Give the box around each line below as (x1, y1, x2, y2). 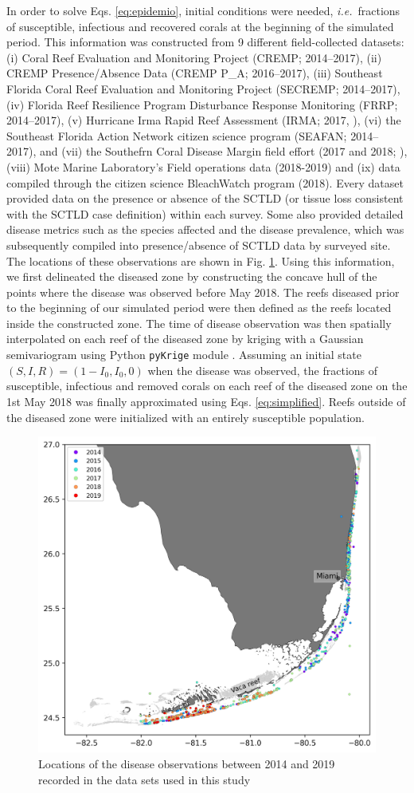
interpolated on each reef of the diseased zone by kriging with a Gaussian (6, 330, 364, 347)
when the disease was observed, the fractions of (147, 361, 378, 378)
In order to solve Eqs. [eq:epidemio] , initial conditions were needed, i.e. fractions (6, 2, 400, 18)
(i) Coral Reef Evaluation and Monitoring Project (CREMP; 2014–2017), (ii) (6, 49, 382, 65)
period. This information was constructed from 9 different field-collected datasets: (6, 34, 404, 50)
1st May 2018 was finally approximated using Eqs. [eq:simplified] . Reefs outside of (6, 393, 406, 409)
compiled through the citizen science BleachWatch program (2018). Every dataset (6, 174, 404, 191)
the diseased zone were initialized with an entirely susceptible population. (6, 408, 365, 425)
